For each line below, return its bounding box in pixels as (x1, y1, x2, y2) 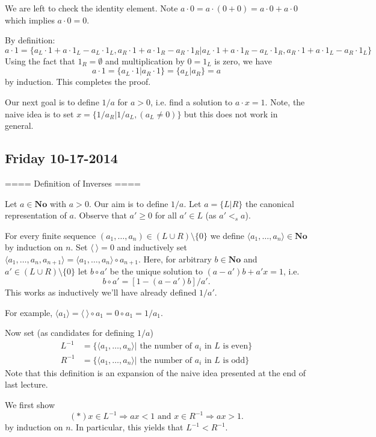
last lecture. (5, 378, 48, 391)
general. (5, 119, 34, 132)
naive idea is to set (5, 107, 74, 120)
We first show (5, 398, 55, 411)
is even (223, 342, 248, 351)
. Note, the (265, 95, 305, 108)
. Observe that (73, 209, 127, 222)
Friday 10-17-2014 (5, 149, 118, 167)
